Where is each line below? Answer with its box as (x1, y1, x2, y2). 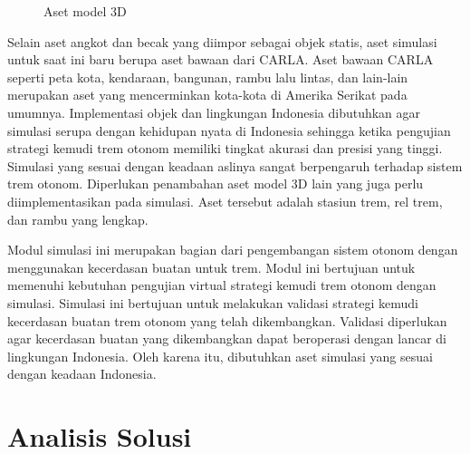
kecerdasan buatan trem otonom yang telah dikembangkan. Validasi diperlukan (7, 311, 447, 330)
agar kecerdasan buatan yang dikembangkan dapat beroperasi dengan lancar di (7, 329, 446, 348)
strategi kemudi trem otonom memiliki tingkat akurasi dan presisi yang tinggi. (7, 139, 443, 158)
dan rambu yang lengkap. (7, 209, 149, 228)
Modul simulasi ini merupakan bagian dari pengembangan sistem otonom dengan (7, 240, 458, 259)
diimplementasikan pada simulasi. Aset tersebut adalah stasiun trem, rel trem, (7, 191, 443, 210)
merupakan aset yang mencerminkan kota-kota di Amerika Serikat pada (7, 85, 408, 104)
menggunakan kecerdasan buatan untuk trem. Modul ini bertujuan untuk (7, 257, 416, 276)
